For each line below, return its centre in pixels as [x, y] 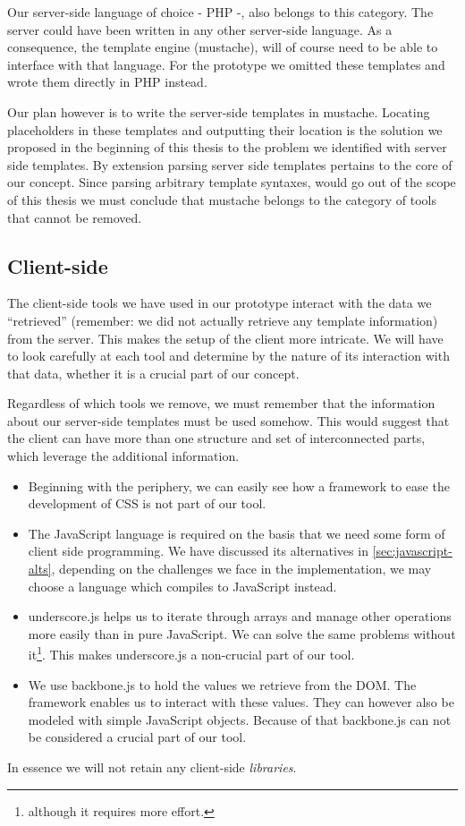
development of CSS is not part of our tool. [147, 503]
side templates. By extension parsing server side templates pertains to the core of [230, 164]
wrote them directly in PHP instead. [107, 82]
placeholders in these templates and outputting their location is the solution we [225, 129]
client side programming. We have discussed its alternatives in [198, 551]
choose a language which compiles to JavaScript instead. [182, 586]
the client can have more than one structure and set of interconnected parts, [216, 438]
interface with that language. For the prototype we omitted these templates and [226, 64]
